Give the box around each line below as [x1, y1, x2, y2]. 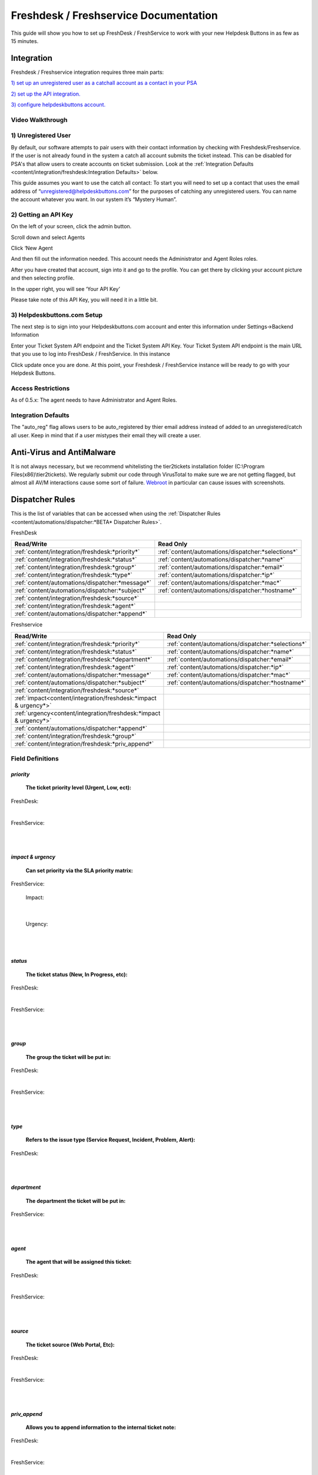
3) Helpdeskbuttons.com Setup [11, 310, 103, 319]
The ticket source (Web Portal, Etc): [25, 1341, 115, 1348]
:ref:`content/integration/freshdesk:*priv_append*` [14, 739, 154, 748]
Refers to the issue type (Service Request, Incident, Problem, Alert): [25, 1136, 196, 1143]
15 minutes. [11, 37, 39, 44]
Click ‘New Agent [11, 244, 53, 251]
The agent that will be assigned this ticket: [25, 1258, 132, 1266]
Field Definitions [11, 755, 59, 763]
